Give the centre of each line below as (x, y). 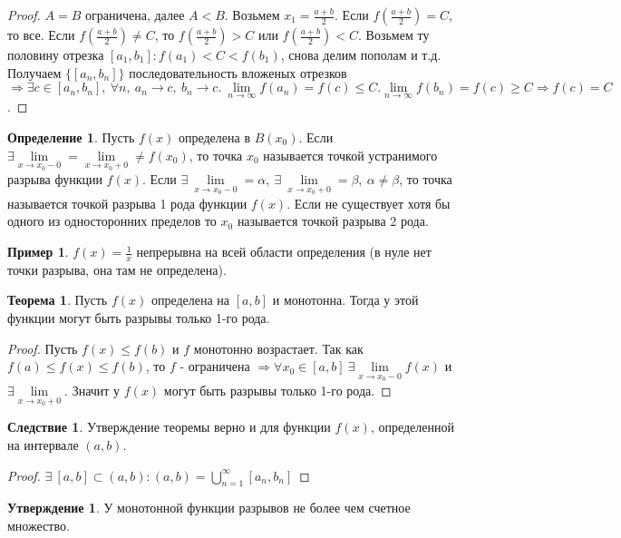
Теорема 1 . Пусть (58, 300)
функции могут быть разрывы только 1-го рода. (139, 318)
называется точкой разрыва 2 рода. (333, 221)
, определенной (412, 427)
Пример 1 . (38, 252)
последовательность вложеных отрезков (238, 72)
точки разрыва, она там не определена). (117, 269)
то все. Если (41, 34)
